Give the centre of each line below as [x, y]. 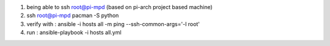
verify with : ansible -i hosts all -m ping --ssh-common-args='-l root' [113, 24]
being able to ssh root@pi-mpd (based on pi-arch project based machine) [120, 7]
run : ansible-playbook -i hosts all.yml [74, 33]
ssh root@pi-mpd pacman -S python [73, 16]
